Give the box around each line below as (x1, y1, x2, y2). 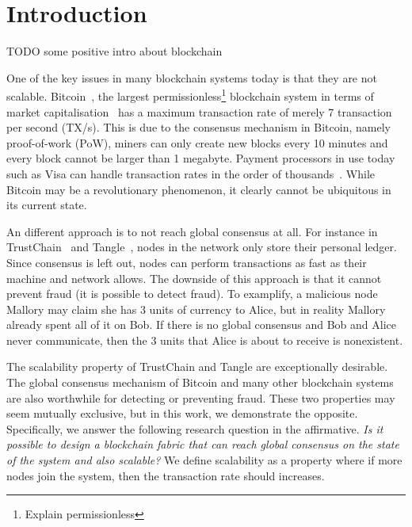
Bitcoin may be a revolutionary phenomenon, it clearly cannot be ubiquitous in (6, 181, 391, 197)
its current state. (6, 197, 87, 213)
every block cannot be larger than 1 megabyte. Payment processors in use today (6, 150, 395, 166)
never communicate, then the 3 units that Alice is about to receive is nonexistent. (6, 331, 403, 348)
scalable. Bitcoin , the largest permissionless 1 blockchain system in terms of (6, 86, 374, 104)
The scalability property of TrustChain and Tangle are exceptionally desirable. (6, 358, 388, 375)
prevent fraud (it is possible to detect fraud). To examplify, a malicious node (6, 285, 378, 302)
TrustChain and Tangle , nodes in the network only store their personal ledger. (6, 239, 397, 255)
